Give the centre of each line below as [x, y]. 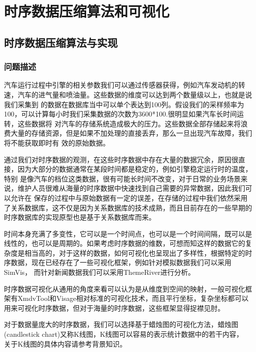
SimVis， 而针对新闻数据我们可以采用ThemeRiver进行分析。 [99, 272]
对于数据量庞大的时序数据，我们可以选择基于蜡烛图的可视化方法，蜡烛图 [121, 324]
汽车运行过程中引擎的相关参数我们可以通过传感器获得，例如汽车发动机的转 [125, 85]
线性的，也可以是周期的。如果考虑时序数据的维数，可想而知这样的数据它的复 [128, 243]
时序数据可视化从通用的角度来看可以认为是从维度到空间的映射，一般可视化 [125, 288]
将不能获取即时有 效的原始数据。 [57, 142]
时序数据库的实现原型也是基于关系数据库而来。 [80, 217]
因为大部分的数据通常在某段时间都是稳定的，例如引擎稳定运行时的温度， [135, 169]
